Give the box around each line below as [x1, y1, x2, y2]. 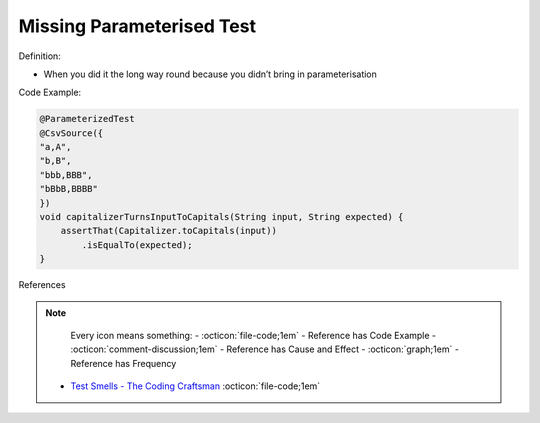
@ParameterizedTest [39, 113, 135, 125]
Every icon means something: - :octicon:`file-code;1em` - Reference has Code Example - [70, 329, 437, 341]
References [18, 279, 66, 291]
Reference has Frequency [70, 357, 177, 369]
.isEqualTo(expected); [81, 239, 194, 250]
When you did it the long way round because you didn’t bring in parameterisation [43, 68, 377, 80]
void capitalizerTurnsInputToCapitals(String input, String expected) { [39, 211, 404, 223]
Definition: [18, 50, 62, 62]
